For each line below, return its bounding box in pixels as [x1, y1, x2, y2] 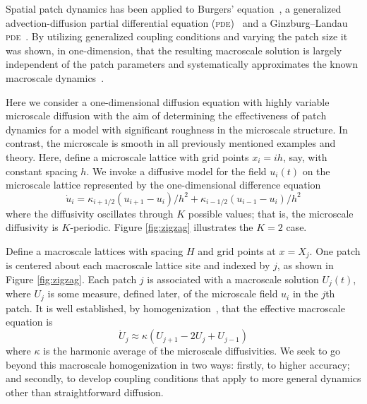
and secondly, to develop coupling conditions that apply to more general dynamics [6, 371, 361, 386]
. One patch [309, 243, 361, 258]
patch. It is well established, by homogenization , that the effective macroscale [6, 300, 345, 315]
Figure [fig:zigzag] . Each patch [6, 271, 137, 286]
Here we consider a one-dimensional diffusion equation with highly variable [6, 94, 330, 109]
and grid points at [198, 243, 276, 258]
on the [302, 163, 330, 178]
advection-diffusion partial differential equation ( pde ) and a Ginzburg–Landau [6, 15, 348, 30]
